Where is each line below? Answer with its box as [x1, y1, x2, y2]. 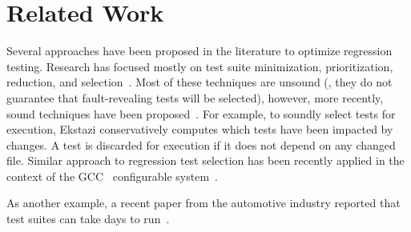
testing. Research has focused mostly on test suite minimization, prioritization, [6, 58, 393, 74]
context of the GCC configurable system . [6, 167, 218, 184]
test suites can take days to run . [6, 210, 170, 227]
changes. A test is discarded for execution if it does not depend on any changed [6, 136, 396, 153]
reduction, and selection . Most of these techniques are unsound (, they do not [6, 74, 393, 90]
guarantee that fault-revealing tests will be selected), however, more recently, [6, 89, 384, 106]
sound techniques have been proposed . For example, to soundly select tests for [6, 105, 396, 122]
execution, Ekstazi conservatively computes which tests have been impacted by [6, 121, 393, 138]
